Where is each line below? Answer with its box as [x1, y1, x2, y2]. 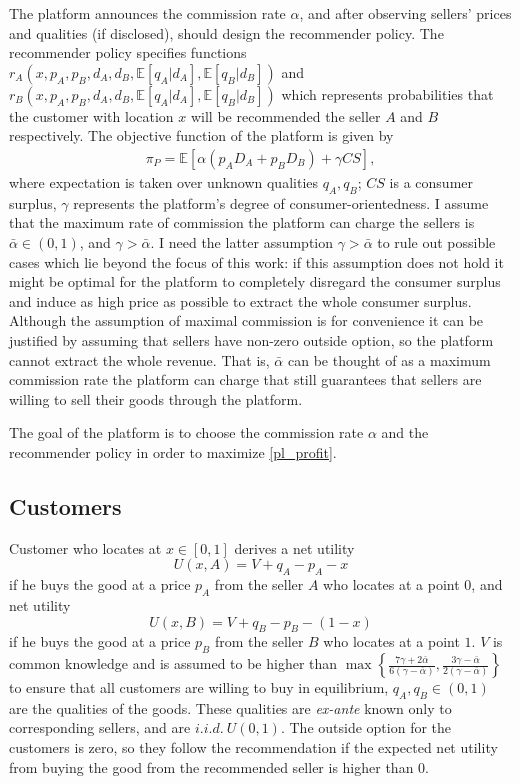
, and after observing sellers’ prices [299, 3, 512, 23]
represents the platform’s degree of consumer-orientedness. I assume [73, 192, 489, 213]
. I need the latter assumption [150, 231, 334, 252]
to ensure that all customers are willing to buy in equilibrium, [9, 677, 389, 698]
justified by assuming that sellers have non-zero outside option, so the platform [9, 329, 494, 350]
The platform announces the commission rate [9, 3, 286, 23]
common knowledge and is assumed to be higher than [9, 653, 338, 674]
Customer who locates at [9, 537, 162, 558]
